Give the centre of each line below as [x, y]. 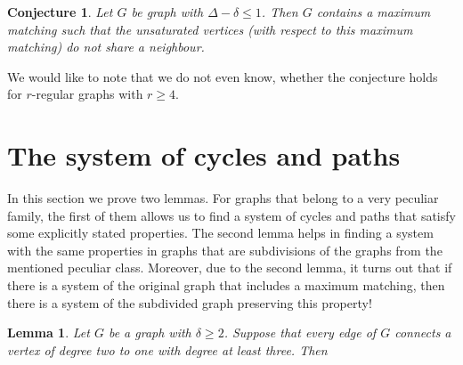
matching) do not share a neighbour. [106, 47]
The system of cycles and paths [204, 155]
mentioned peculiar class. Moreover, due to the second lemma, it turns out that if [230, 268]
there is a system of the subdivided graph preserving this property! [190, 302]
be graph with [167, 12]
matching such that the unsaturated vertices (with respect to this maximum [210, 29]
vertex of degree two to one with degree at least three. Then [167, 349]
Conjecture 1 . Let [60, 12]
